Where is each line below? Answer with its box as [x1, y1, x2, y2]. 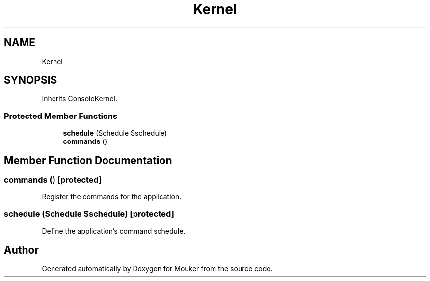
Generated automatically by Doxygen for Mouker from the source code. [42, 264, 273, 273]
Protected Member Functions [4, 111, 118, 121]
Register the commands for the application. [42, 192, 182, 201]
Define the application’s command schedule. [42, 227, 186, 235]
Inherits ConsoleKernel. [42, 94, 118, 103]
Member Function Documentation [4, 154, 172, 166]
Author [4, 243, 39, 256]
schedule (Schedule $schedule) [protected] [4, 209, 174, 219]
